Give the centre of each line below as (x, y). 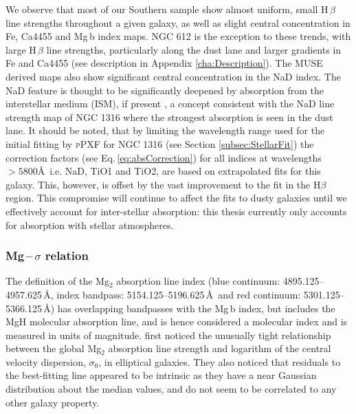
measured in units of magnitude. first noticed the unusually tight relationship (168, 335)
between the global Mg (54, 348)
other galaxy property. (53, 402)
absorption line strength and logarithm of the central (220, 348)
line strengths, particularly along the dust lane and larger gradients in (194, 49)
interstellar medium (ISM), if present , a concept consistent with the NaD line (170, 103)
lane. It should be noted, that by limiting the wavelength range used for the (165, 130)
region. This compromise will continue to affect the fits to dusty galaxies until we (176, 198)
